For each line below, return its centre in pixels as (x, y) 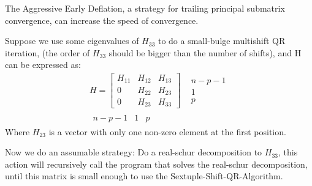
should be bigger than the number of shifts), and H (205, 52)
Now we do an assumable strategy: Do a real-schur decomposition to (134, 152)
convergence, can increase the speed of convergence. (102, 20)
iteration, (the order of (48, 52)
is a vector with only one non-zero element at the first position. (167, 131)
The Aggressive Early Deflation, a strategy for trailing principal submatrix (145, 8)
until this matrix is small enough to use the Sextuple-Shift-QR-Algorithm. (144, 176)
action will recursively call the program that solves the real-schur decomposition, (156, 164)
